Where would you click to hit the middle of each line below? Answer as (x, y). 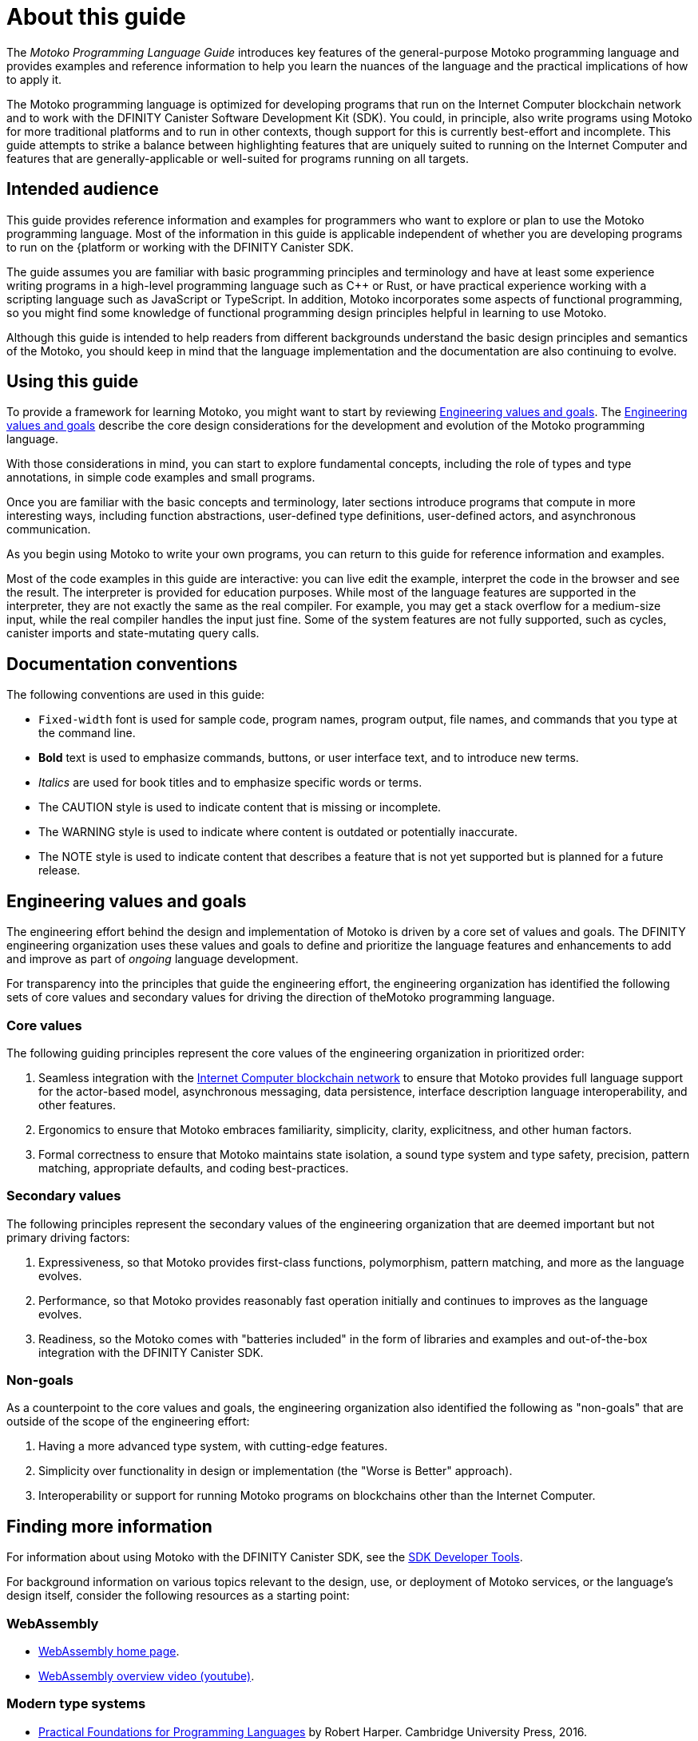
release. (59, 870)
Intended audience (83, 189)
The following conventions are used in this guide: (136, 695)
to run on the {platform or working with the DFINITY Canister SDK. (180, 247)
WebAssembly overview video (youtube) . (147, 1676)
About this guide (96, 17)
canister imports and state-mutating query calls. (133, 633)
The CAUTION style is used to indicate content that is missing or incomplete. (240, 807)
